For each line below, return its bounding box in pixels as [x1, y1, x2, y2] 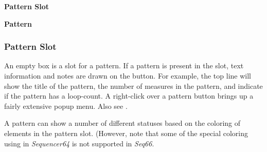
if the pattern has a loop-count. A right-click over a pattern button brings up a [4, 90, 254, 101]
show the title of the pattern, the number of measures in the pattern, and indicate [4, 80, 263, 91]
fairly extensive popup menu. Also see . [4, 100, 128, 111]
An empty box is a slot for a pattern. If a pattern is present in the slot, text [4, 60, 244, 71]
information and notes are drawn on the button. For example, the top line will [4, 70, 251, 81]
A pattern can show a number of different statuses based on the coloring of [4, 118, 241, 128]
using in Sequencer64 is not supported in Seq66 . [4, 138, 154, 148]
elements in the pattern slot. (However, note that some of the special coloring [4, 127, 248, 138]
